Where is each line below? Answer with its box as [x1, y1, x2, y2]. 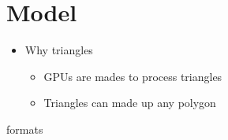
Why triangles [24, 42, 93, 58]
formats [6, 120, 43, 137]
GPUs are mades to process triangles [43, 68, 222, 84]
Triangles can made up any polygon [43, 94, 216, 111]
